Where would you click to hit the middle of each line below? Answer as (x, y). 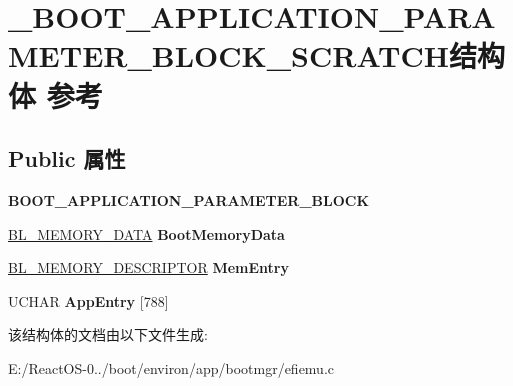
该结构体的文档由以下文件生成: (108, 334)
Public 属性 (67, 158)
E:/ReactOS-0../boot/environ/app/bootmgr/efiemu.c (171, 367)
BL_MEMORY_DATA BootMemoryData (146, 233)
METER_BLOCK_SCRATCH (228, 55)
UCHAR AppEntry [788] (88, 300)
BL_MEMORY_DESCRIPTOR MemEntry (148, 267)
